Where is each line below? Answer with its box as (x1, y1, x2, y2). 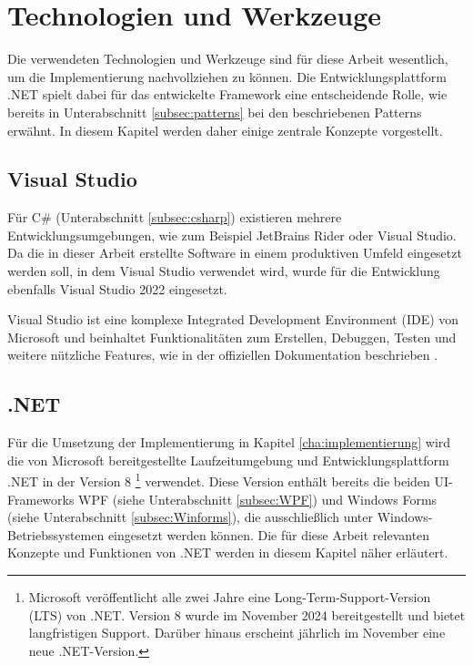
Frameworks (7, 489, 75, 508)
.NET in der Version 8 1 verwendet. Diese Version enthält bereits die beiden (7, 469, 430, 491)
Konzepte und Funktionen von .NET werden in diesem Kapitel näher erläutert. (7, 543, 448, 562)
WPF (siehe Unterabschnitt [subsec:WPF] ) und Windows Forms (78, 489, 438, 508)
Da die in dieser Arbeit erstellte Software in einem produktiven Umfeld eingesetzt (7, 243, 462, 262)
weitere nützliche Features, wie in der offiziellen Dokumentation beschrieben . (7, 345, 438, 364)
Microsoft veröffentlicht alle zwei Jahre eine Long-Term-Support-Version (28, 588, 431, 607)
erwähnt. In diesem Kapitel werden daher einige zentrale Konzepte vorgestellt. (7, 120, 443, 139)
